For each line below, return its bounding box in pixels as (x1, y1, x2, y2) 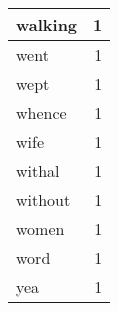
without (16, 188, 71, 211)
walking (16, 13, 78, 36)
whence (16, 101, 67, 124)
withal (16, 159, 60, 182)
